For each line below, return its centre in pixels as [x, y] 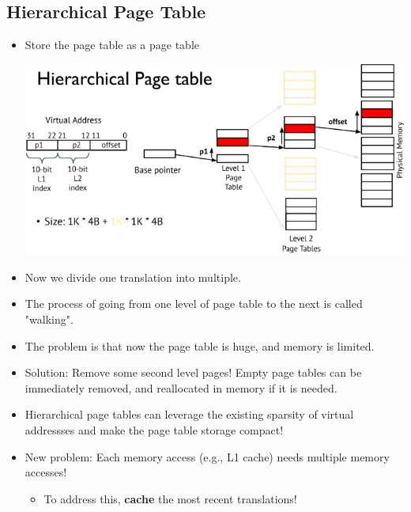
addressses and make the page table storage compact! [154, 430]
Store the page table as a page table [112, 45]
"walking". [49, 319]
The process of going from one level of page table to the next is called [194, 303]
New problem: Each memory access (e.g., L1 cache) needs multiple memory [207, 456]
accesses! [46, 472]
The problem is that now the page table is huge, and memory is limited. [200, 345]
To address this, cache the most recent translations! [170, 498]
